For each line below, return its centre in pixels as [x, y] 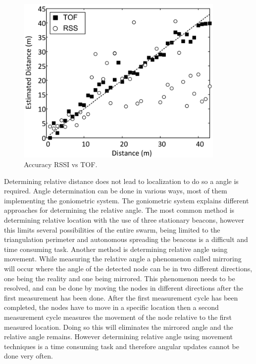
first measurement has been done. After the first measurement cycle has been [121, 297]
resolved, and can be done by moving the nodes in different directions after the [124, 288]
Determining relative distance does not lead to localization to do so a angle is [121, 181]
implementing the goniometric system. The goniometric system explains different [127, 200]
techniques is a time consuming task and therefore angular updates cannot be [122, 346]
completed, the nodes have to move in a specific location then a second [111, 307]
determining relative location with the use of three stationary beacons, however [124, 220]
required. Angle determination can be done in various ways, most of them [116, 191]
